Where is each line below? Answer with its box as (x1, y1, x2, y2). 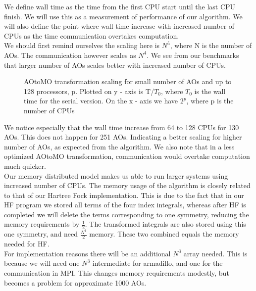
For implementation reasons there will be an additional (4, 248, 171, 258)
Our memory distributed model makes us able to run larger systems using (4, 170, 228, 181)
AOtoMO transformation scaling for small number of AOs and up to (24, 76, 232, 87)
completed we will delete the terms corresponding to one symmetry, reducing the (4, 209, 249, 219)
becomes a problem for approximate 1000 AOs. (4, 277, 147, 288)
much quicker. (4, 160, 46, 171)
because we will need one (4, 258, 80, 268)
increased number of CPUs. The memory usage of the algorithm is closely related (4, 180, 251, 191)
